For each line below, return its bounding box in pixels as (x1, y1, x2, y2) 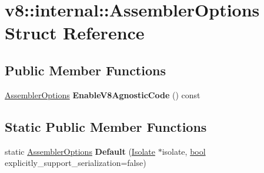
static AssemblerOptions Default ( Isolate (5, 145, 155, 157)
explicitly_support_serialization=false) (5, 157, 146, 169)
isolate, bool (162, 145, 206, 157)
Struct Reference (5, 21, 145, 45)
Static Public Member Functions (5, 117, 207, 135)
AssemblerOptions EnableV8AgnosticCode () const (5, 88, 200, 101)
